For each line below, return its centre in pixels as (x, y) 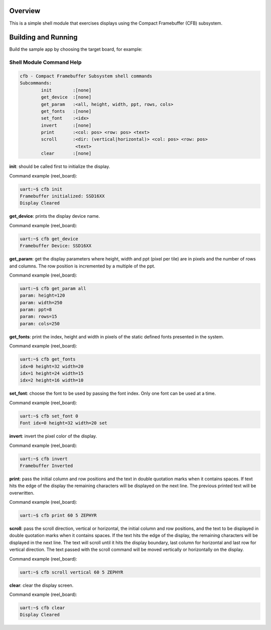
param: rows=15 (38, 317)
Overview (25, 11)
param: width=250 (41, 302)
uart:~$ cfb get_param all (53, 288)
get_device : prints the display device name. (55, 216)
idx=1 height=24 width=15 (52, 373)
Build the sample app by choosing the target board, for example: (76, 49)
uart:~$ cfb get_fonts (48, 359)
